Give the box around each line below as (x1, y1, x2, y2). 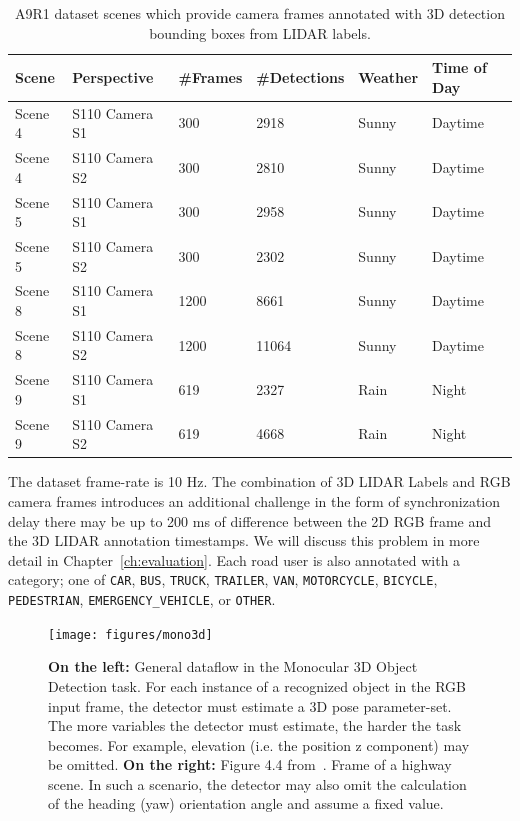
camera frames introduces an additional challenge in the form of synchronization (8, 490, 500, 511)
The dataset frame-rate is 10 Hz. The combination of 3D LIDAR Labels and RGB (8, 471, 511, 492)
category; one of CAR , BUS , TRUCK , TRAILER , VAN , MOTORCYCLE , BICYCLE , (8, 569, 438, 590)
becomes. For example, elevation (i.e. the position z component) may (48, 734, 470, 755)
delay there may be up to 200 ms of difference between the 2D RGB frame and (8, 510, 492, 531)
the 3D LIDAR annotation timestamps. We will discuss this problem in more (8, 530, 480, 551)
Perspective (72, 66, 154, 87)
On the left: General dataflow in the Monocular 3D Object (48, 656, 418, 677)
